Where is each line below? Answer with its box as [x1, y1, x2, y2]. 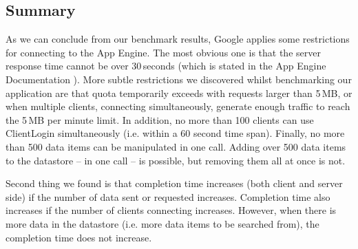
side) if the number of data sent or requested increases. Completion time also [6, 189, 330, 204]
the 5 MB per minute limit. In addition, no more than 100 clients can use [6, 112, 314, 127]
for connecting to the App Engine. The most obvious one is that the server [6, 45, 321, 59]
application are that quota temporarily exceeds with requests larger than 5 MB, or [6, 85, 352, 100]
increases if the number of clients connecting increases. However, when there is [6, 203, 337, 217]
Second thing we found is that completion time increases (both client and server [6, 176, 343, 191]
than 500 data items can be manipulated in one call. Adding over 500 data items [6, 139, 346, 153]
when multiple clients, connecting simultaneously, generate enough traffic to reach [6, 99, 350, 113]
